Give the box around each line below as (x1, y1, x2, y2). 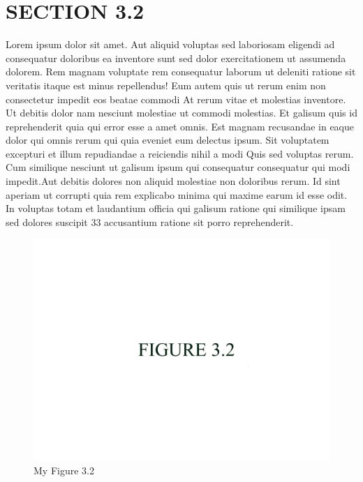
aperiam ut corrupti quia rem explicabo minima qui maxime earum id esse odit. (6, 187, 348, 202)
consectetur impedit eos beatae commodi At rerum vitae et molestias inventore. (6, 91, 346, 106)
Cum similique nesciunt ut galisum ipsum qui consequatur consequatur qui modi (6, 160, 350, 174)
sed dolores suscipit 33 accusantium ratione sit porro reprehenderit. (6, 214, 294, 229)
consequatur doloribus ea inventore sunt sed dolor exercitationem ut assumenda (6, 50, 346, 65)
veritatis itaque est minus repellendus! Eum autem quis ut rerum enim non (6, 77, 326, 92)
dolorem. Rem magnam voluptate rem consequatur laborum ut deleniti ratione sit (6, 64, 356, 79)
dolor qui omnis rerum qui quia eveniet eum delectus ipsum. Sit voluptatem (6, 133, 329, 147)
